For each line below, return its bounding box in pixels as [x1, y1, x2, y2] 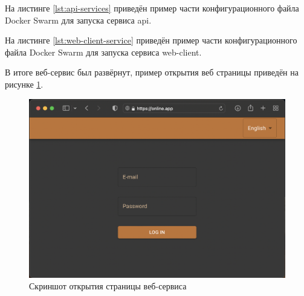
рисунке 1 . [5, 77, 44, 90]
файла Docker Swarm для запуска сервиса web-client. [5, 45, 202, 58]
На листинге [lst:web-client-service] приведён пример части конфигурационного [5, 34, 297, 47]
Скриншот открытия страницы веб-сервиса [29, 280, 187, 292]
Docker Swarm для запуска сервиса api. [5, 13, 152, 26]
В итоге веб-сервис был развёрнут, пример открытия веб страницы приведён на [5, 66, 299, 79]
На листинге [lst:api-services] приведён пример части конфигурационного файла [5, 2, 299, 14]
